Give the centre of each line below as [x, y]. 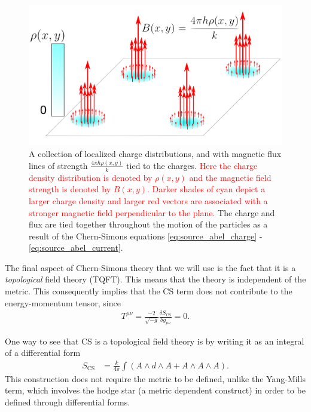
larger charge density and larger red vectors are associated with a [148, 200]
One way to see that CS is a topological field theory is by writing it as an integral [155, 341]
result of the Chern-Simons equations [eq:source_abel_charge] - [146, 236]
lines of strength [58, 165]
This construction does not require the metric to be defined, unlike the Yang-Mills [155, 378]
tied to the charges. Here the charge [192, 165]
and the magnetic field [230, 177]
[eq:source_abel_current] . [76, 247]
